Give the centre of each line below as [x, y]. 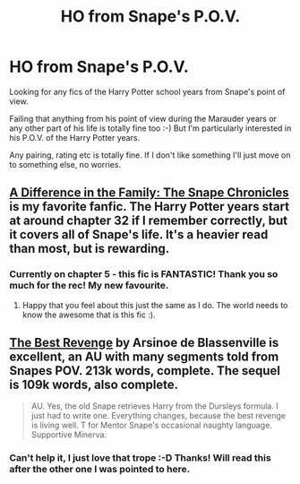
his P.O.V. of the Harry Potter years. [75, 137]
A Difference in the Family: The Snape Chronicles [149, 193]
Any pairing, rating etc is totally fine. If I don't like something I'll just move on [150, 155]
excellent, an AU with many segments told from [144, 357]
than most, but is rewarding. [90, 249]
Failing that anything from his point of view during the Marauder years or [143, 118]
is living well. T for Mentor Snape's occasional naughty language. [152, 425]
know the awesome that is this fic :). [89, 315]
